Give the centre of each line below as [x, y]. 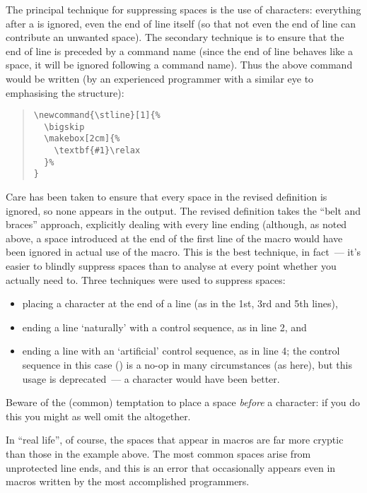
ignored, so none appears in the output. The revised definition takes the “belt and [183, 210]
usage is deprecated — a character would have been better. [151, 378]
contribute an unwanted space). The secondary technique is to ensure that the [175, 37]
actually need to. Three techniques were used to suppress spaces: [146, 279]
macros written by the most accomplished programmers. [128, 481]
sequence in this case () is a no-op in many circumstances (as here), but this [187, 365]
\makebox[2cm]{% [82, 139]
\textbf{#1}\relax [97, 151]
